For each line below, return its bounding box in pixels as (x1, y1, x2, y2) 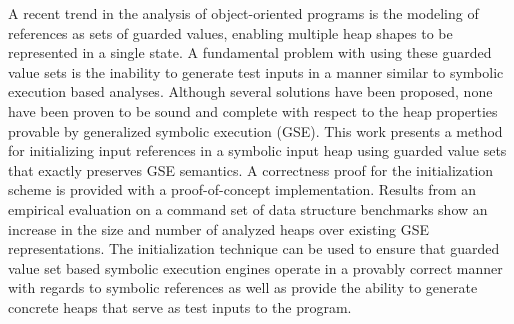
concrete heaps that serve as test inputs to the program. (8, 296, 352, 317)
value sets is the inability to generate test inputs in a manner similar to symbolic (8, 61, 504, 82)
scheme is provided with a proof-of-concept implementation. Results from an (8, 179, 477, 200)
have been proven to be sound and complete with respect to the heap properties (8, 100, 498, 121)
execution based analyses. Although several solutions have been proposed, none (8, 81, 493, 102)
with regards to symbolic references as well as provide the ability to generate (8, 277, 478, 298)
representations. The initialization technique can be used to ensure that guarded (8, 238, 500, 259)
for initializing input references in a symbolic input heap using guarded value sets (8, 140, 507, 161)
